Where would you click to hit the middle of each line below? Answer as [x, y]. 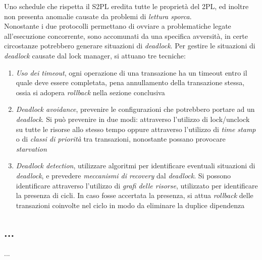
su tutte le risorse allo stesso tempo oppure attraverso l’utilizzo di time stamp [136, 129]
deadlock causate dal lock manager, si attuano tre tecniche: [95, 55]
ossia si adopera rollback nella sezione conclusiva [90, 92]
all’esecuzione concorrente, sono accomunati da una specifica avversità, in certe [126, 36]
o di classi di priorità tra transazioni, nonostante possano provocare [121, 139]
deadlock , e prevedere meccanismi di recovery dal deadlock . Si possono [123, 175]
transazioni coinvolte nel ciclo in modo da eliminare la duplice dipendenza [130, 205]
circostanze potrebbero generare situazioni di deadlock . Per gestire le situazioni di [130, 46]
